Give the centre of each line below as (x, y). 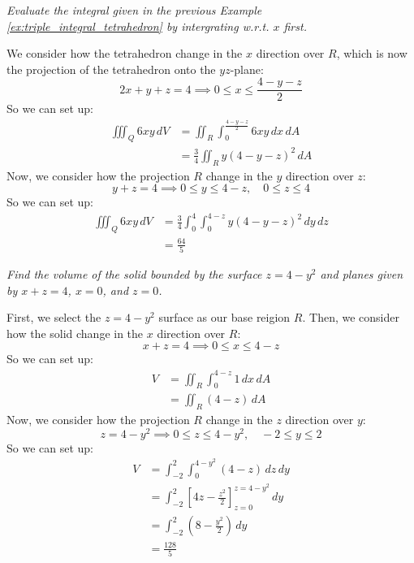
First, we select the (54, 317)
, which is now (372, 53)
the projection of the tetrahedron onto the (111, 69)
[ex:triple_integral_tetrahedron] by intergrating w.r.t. (138, 26)
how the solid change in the (75, 333)
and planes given (362, 274)
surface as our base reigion (224, 317)
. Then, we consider (351, 317)
